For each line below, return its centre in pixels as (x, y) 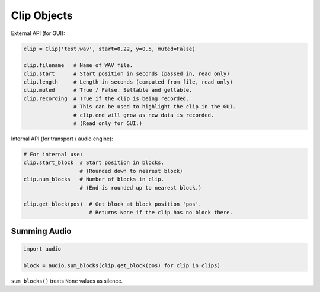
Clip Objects (42, 15)
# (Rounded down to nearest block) (131, 171)
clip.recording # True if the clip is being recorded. (106, 98)
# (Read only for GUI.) (108, 123)
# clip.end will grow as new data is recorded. (144, 115)
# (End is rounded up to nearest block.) (141, 187)
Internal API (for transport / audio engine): (62, 139)
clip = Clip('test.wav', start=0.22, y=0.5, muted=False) (109, 49)
